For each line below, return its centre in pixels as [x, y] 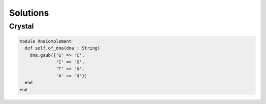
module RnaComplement [46, 41]
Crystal [21, 26]
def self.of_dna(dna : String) [63, 48]
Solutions [29, 13]
